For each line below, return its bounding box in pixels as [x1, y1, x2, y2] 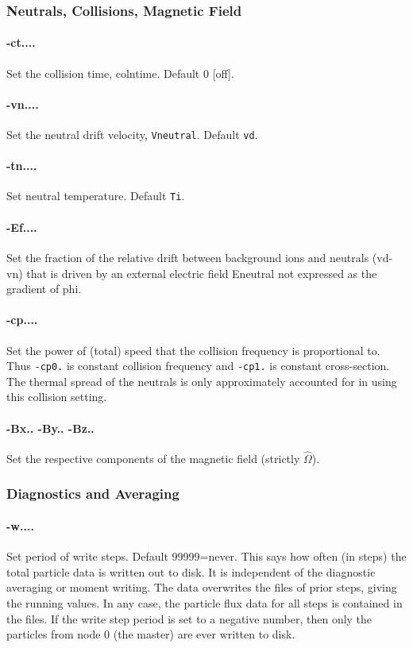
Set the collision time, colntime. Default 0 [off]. [6, 64, 234, 81]
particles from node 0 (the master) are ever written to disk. [6, 626, 295, 642]
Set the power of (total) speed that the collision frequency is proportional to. [6, 341, 380, 358]
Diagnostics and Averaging [6, 484, 179, 503]
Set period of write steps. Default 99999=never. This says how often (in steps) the [6, 548, 407, 565]
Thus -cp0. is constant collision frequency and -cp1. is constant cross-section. [6, 357, 390, 374]
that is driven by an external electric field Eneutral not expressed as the [26, 264, 377, 281]
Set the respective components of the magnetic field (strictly [6, 449, 300, 466]
